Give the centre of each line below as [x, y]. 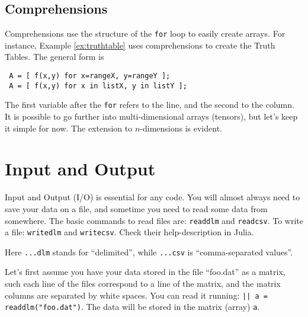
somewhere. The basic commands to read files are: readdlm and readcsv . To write [154, 220]
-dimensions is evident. [181, 128]
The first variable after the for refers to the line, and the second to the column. [150, 105]
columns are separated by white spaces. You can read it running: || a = [136, 295]
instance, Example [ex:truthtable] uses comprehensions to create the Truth [140, 45]
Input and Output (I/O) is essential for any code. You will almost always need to [153, 197]
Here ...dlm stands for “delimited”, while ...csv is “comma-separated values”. [149, 252]
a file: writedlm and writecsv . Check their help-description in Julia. [129, 232]
